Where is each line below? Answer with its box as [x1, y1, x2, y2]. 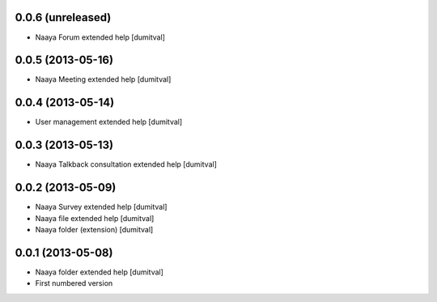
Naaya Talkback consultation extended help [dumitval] [35, 160, 218, 169]
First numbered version [35, 279, 113, 288]
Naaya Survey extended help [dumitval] [35, 202, 168, 212]
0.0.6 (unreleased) [15, 11, 112, 24]
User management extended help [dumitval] [35, 117, 183, 127]
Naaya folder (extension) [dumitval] [35, 224, 154, 234]
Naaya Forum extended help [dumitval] [35, 32, 166, 42]
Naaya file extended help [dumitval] [35, 213, 155, 223]
